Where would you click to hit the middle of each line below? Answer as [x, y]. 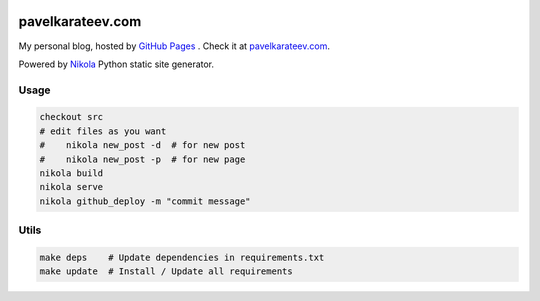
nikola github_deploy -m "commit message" [145, 201]
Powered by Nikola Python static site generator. [116, 64]
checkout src [71, 117]
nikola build [71, 173]
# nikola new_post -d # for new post [142, 145]
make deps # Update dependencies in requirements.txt [182, 257]
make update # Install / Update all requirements [166, 271]
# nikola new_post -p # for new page [142, 159]
